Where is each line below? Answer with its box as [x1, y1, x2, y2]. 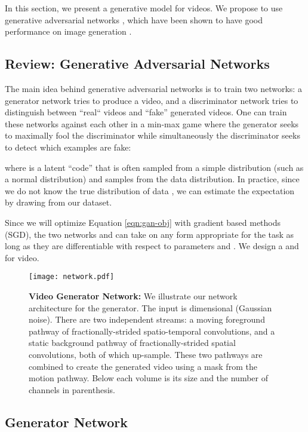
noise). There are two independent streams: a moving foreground [29, 313, 265, 326]
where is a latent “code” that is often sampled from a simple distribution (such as [5, 161, 304, 173]
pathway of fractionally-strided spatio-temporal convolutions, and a [29, 324, 275, 337]
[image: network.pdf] [29, 272, 115, 281]
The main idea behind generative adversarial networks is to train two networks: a [5, 82, 302, 94]
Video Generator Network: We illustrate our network [29, 289, 238, 302]
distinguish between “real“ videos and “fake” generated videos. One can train [5, 106, 287, 118]
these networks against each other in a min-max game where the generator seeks [5, 117, 299, 130]
